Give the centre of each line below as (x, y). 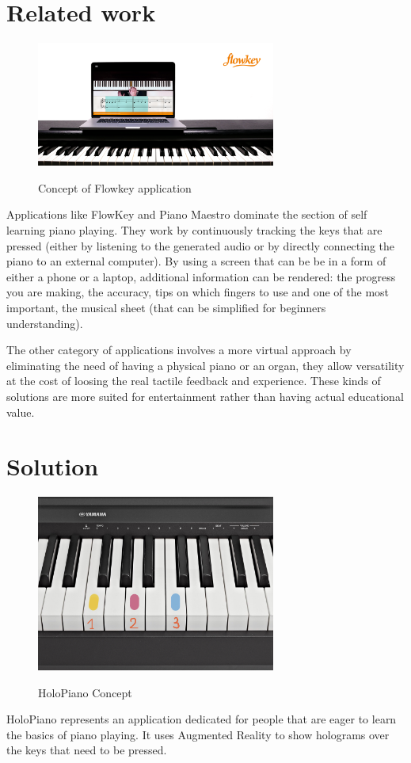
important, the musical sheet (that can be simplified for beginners (166, 307)
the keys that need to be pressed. (87, 750)
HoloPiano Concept (85, 692)
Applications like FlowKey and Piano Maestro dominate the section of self (187, 214)
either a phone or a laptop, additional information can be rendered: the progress (201, 276)
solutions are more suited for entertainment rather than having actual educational (205, 396)
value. (21, 412)
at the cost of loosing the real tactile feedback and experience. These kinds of (194, 381)
